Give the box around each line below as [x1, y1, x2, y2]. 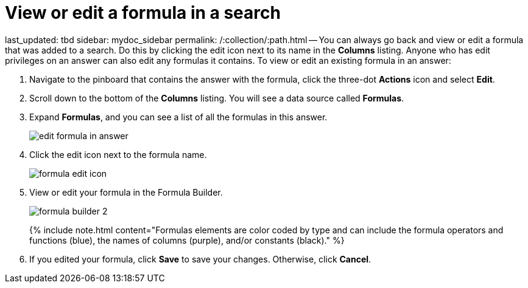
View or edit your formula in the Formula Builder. [29, 187, 223, 197]
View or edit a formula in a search [5, 2, 281, 23]
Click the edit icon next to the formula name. [29, 149, 207, 160]
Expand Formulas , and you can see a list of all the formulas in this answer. [29, 111, 328, 122]
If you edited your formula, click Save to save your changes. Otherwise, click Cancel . [29, 253, 371, 264]
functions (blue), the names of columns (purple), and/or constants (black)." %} [29, 235, 345, 245]
